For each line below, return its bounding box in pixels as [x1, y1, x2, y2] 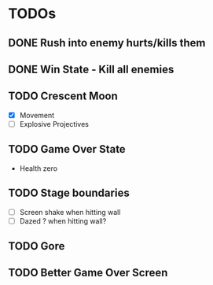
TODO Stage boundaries [8, 187, 130, 200]
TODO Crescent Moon [8, 90, 118, 103]
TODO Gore [8, 239, 65, 253]
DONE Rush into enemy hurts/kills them [8, 36, 206, 50]
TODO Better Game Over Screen [8, 266, 168, 279]
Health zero [19, 163, 57, 173]
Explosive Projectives [19, 119, 89, 128]
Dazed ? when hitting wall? [19, 216, 107, 225]
